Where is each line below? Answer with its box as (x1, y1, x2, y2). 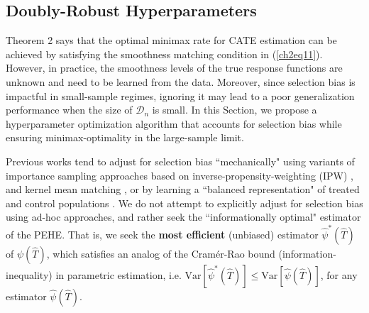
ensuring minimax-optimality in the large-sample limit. (6, 130, 244, 145)
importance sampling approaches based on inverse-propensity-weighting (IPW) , (6, 168, 353, 182)
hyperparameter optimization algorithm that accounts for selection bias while (6, 116, 342, 131)
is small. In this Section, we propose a (152, 102, 317, 117)
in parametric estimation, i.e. (55, 267, 182, 282)
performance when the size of (6, 102, 133, 117)
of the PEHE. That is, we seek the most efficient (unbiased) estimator (6, 226, 319, 241)
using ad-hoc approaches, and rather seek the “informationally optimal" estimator (6, 209, 361, 224)
